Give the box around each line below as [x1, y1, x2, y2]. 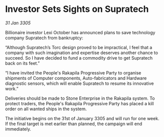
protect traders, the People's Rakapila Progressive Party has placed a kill [5, 100, 154, 106]
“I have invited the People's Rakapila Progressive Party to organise [5, 69, 142, 75]
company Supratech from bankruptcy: [5, 35, 83, 41]
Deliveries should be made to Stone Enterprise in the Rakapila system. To [5, 95, 155, 101]
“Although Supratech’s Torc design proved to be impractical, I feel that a [5, 44, 153, 50]
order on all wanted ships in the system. [5, 106, 87, 112]
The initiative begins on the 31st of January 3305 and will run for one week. [5, 115, 160, 121]
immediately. [5, 126, 31, 132]
